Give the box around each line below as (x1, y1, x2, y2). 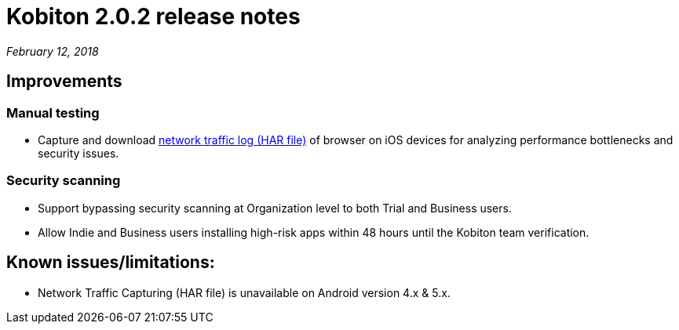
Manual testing (6, 104, 100, 121)
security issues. (38, 146, 119, 160)
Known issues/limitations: (6, 252, 215, 273)
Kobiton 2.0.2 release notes (6, 3, 301, 30)
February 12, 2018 (6, 44, 99, 58)
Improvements (6, 71, 122, 92)
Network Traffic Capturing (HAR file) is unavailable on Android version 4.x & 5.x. (38, 285, 451, 299)
